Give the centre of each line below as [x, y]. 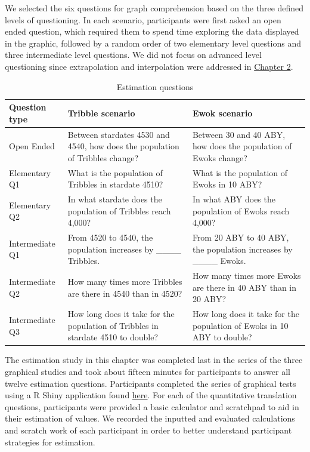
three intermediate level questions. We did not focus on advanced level [133, 55]
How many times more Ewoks [247, 276]
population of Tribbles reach [119, 210]
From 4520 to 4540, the [110, 237]
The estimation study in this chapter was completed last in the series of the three [154, 360]
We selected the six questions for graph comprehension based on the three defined [154, 8]
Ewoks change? [220, 157]
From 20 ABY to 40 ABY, [241, 237]
